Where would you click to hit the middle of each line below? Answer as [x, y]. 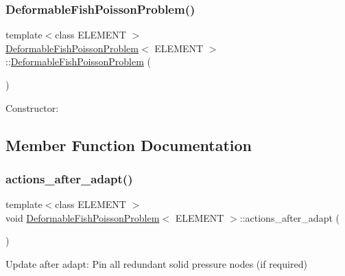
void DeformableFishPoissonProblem [83, 217]
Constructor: [32, 107]
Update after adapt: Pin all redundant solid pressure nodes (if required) [156, 263]
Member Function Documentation [129, 145]
